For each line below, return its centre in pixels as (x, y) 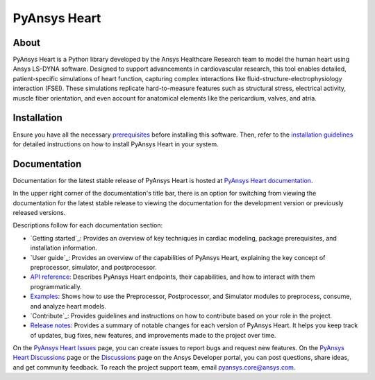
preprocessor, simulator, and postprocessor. (93, 267)
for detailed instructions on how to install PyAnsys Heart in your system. (116, 144)
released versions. (39, 213)
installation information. (64, 248)
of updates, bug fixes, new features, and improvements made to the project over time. (153, 335)
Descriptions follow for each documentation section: (88, 225)
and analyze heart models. (68, 306)
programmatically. (56, 286)
